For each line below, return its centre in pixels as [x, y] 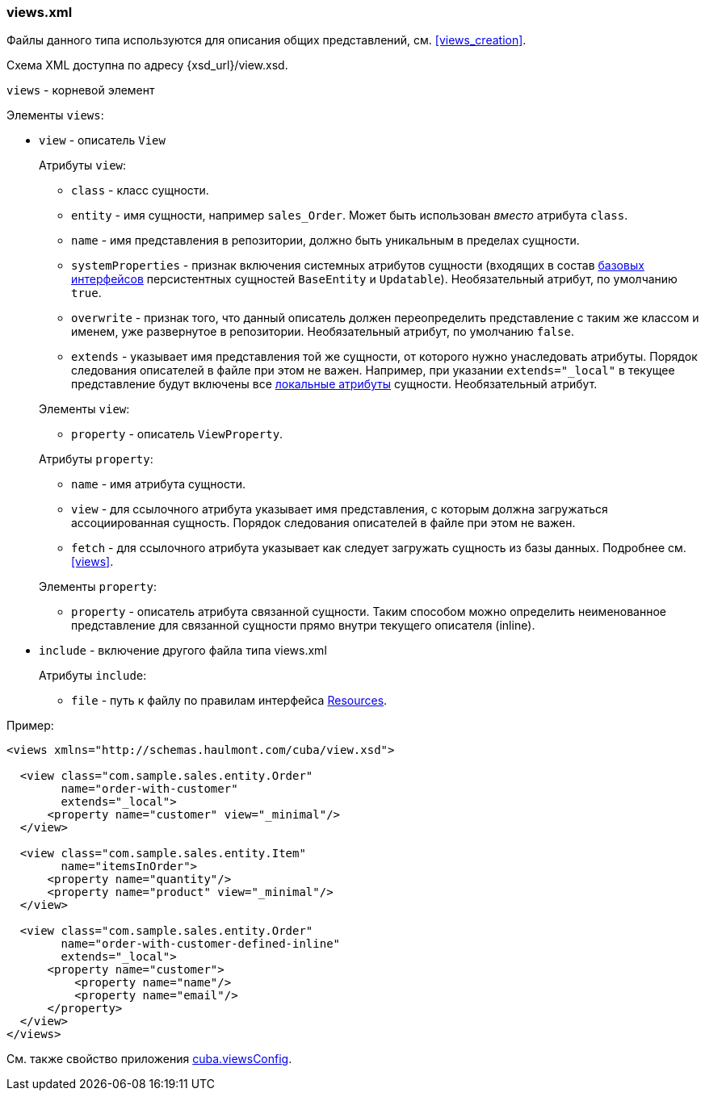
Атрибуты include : [93, 676]
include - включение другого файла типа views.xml [183, 651]
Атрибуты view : [83, 165]
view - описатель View [102, 140]
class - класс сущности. [140, 191]
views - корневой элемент [81, 90]
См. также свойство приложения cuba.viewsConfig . [149, 1059]
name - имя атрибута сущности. [158, 484]
